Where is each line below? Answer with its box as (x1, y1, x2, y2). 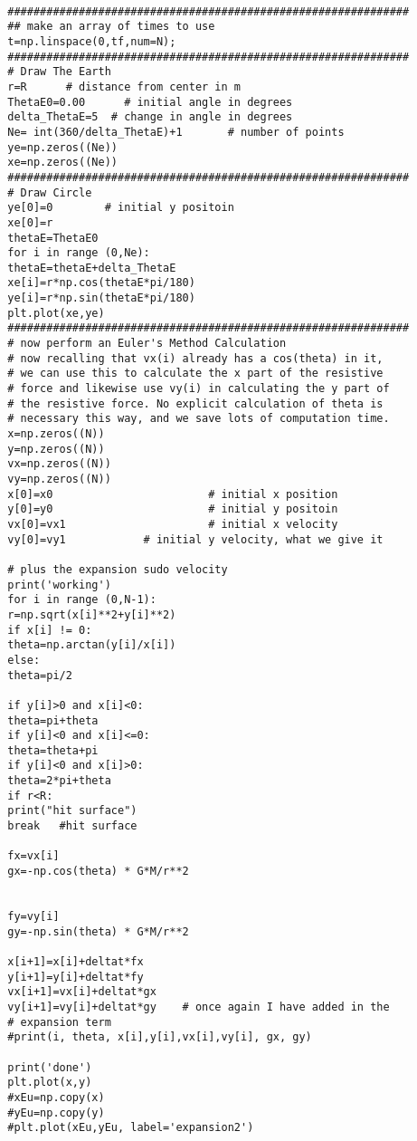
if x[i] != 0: (7, 623, 92, 637)
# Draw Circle (7, 186, 92, 199)
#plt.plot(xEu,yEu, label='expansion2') (7, 1121, 254, 1135)
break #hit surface (7, 820, 137, 833)
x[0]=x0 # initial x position (7, 487, 338, 501)
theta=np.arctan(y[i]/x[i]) (7, 638, 176, 652)
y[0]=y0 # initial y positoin (7, 503, 338, 516)
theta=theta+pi (7, 743, 99, 757)
